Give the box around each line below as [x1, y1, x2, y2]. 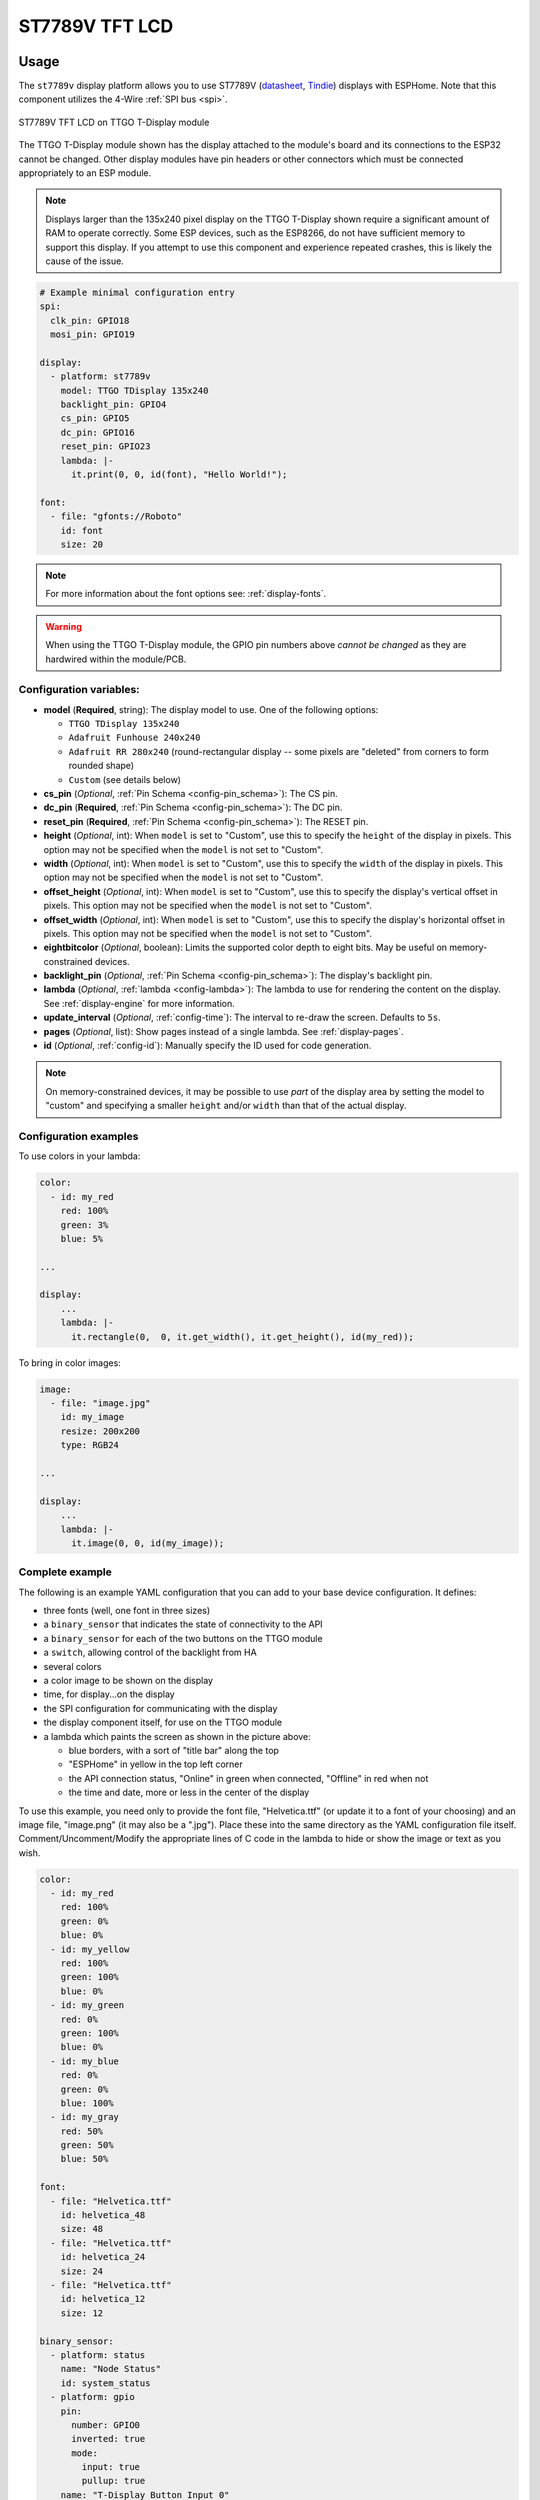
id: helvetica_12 [60, 2293, 146, 2305]
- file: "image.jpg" [50, 1398, 151, 1409]
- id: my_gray [50, 2111, 120, 2123]
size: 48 [60, 2223, 104, 2235]
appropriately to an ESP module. [18, 167, 152, 179]
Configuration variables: [18, 683, 140, 697]
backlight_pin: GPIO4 [60, 399, 167, 410]
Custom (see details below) [68, 773, 182, 785]
